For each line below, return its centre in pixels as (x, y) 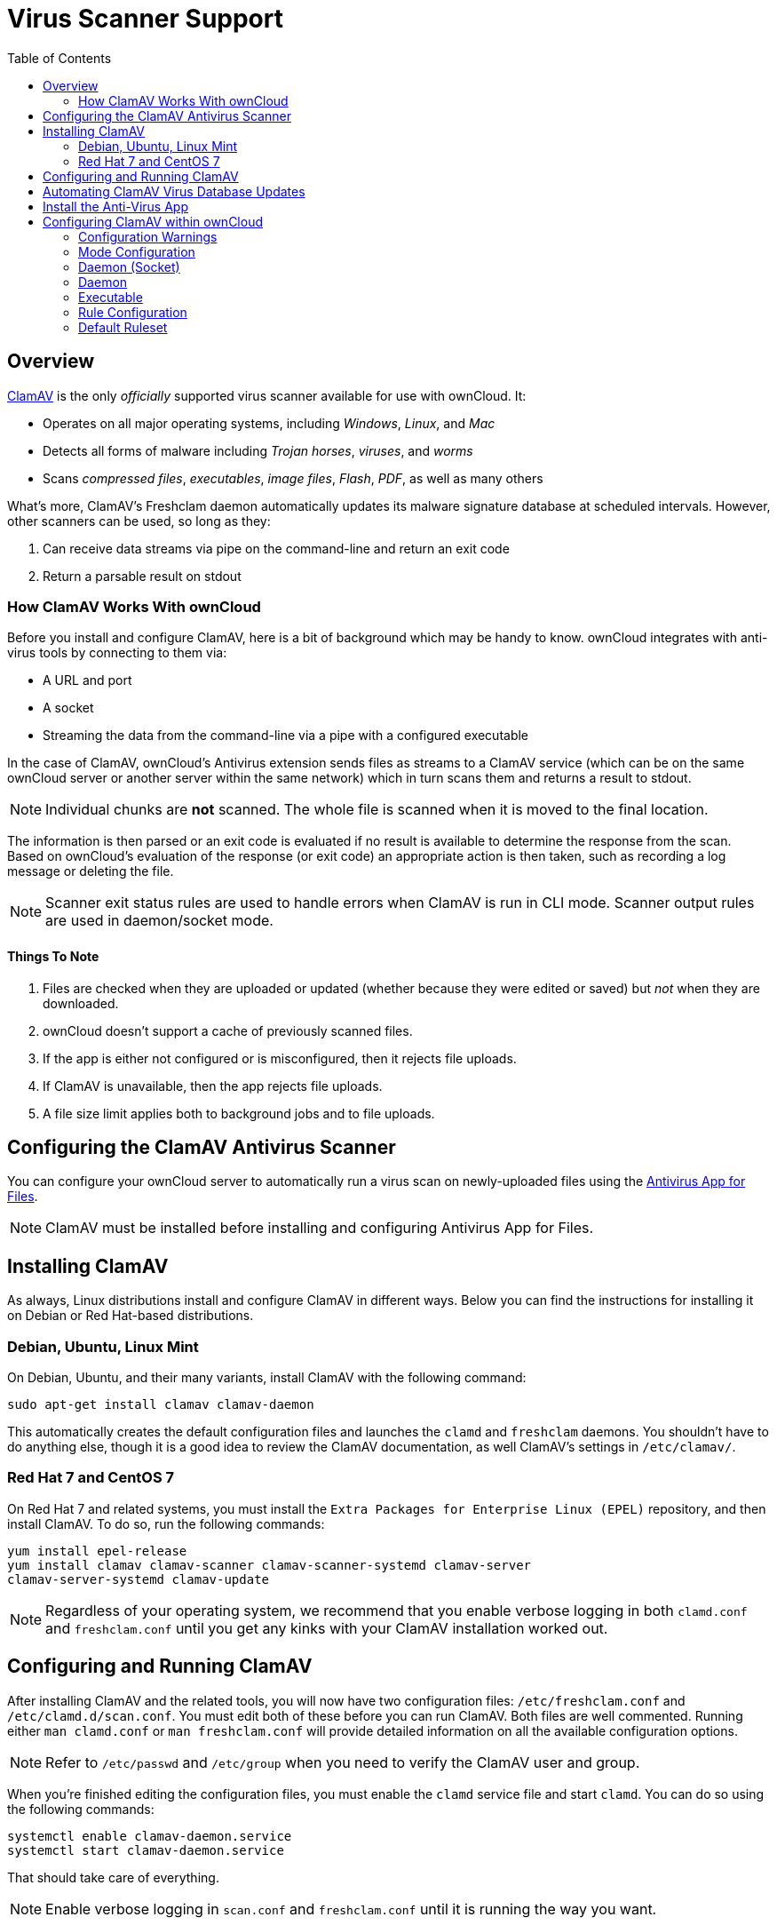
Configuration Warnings (148, 236)
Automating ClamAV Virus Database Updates (174, 191)
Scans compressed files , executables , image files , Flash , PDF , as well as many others (293, 478)
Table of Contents (59, 58)
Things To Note (53, 956)
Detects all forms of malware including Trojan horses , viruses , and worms (258, 450)
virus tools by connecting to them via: (117, 653)
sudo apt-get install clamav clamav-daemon (161, 1404)
